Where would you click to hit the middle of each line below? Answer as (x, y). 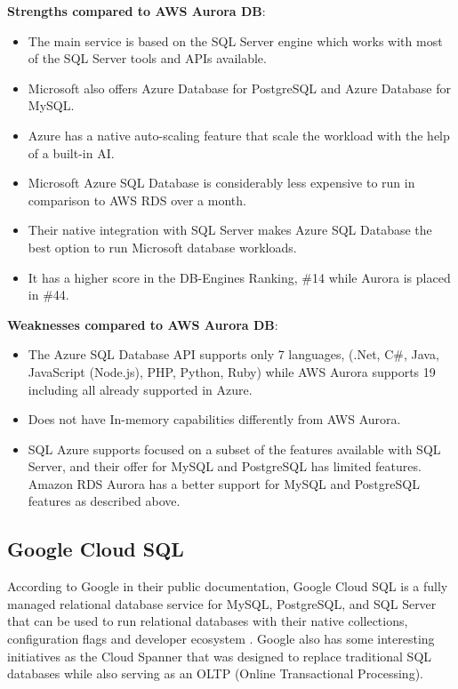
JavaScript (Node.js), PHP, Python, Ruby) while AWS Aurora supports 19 (232, 371)
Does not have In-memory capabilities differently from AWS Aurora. (214, 419)
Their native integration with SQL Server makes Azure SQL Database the (230, 230)
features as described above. (104, 501)
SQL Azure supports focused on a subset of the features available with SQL (234, 449)
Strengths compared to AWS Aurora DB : (137, 11)
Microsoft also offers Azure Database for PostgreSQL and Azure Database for (239, 88)
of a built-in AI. (71, 152)
